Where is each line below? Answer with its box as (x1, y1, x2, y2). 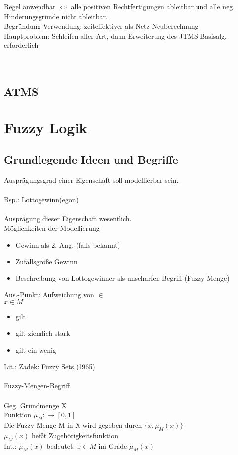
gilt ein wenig (15, 344, 56, 355)
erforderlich (4, 40, 39, 50)
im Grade (98, 440, 127, 451)
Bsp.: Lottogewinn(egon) (4, 194, 79, 204)
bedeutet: (46, 440, 75, 451)
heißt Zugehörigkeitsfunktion (31, 430, 119, 440)
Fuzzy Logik (4, 118, 88, 138)
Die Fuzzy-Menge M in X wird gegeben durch (4, 420, 142, 430)
